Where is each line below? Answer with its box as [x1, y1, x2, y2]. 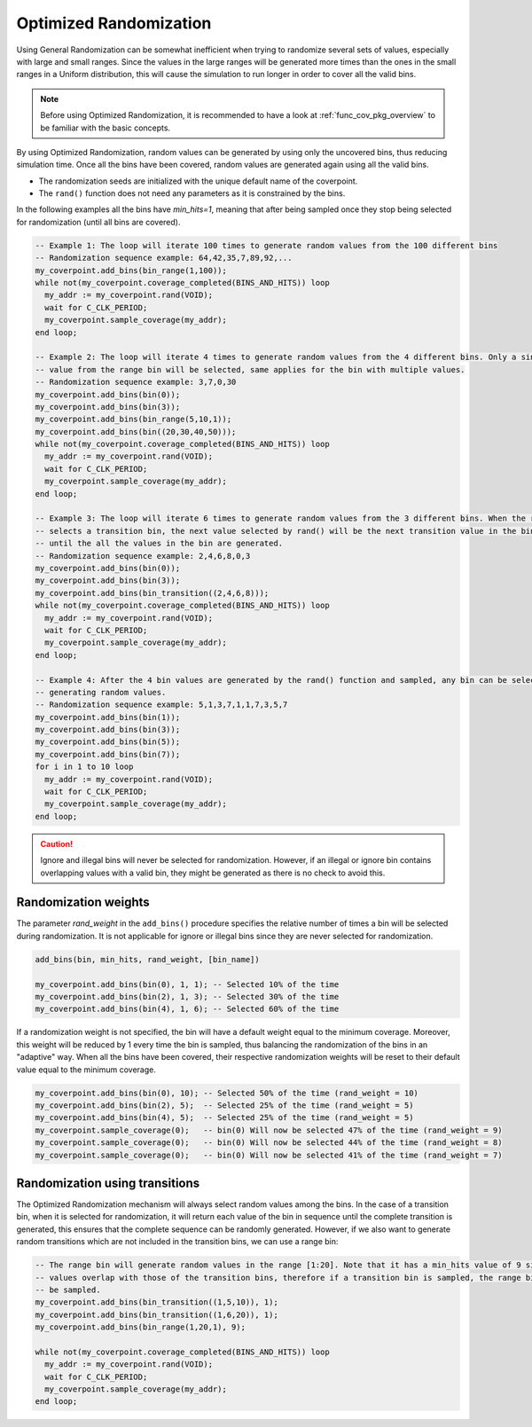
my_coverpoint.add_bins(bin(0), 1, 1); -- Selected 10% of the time [35, 979, 340, 989]
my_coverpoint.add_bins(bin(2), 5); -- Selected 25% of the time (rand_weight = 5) [35, 1100, 414, 1110]
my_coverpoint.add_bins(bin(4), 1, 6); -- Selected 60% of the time [35, 1004, 340, 1015]
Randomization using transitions [16, 1175, 200, 1190]
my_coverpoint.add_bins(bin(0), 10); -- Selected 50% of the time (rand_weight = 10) [35, 1087, 419, 1098]
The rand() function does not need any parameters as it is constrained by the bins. [38, 188, 346, 199]
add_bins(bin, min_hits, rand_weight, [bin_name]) [35, 954, 261, 964]
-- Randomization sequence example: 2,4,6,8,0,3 [35, 551, 251, 561]
